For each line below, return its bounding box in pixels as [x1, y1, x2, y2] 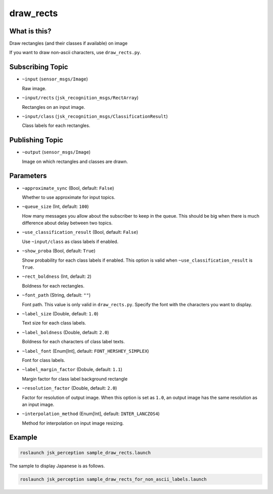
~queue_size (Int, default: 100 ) [22, 203, 89, 210]
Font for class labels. [22, 357, 66, 363]
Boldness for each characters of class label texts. [22, 339, 125, 345]
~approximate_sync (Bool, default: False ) [22, 185, 114, 191]
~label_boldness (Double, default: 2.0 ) [22, 329, 109, 335]
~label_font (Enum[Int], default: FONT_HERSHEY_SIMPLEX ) [22, 348, 149, 354]
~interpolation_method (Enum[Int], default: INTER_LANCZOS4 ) [22, 410, 160, 417]
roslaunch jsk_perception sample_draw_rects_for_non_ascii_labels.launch [20, 476, 207, 482]
